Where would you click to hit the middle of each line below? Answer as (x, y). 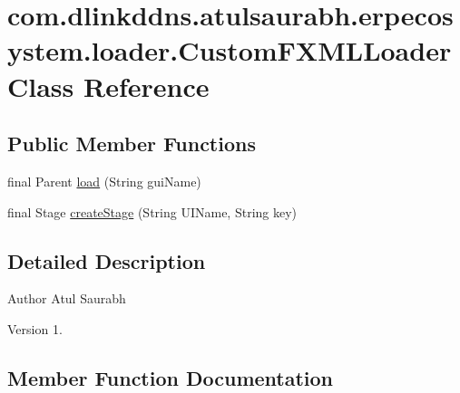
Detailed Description (107, 260)
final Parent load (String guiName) (104, 181)
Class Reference (108, 86)
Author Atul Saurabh (67, 298)
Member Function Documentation (171, 377)
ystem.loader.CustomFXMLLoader (230, 50)
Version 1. (35, 328)
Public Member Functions (132, 144)
